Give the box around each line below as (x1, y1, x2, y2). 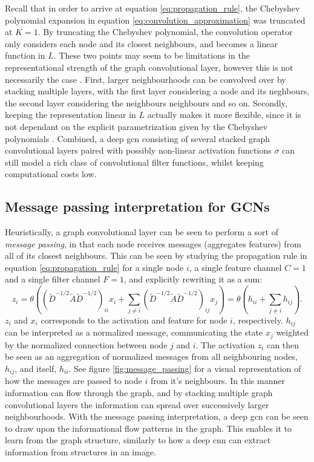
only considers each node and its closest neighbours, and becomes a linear (5, 37, 278, 50)
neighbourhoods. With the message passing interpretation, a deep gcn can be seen (5, 410, 309, 423)
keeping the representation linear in (5, 108, 136, 121)
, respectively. (232, 313, 283, 326)
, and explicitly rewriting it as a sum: (123, 273, 263, 285)
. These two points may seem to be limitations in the (53, 49, 250, 62)
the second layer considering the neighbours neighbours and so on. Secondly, (5, 96, 287, 109)
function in (5, 49, 45, 62)
